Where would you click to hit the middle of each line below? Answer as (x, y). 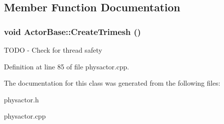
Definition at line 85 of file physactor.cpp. (67, 66)
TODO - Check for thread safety (53, 50)
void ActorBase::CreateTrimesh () (72, 31)
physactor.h (21, 99)
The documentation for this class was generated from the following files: (112, 83)
